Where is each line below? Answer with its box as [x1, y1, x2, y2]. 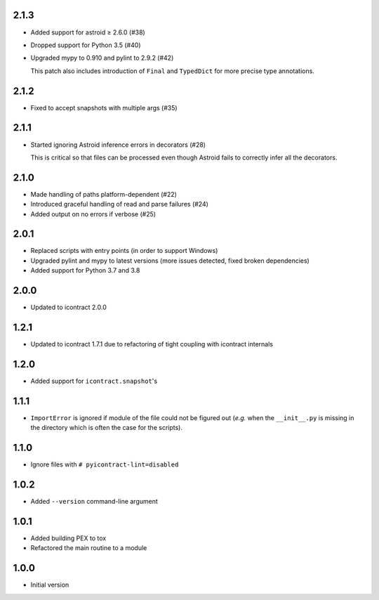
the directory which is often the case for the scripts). [30, 424, 182, 432]
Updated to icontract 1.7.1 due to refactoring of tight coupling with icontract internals [30, 340, 274, 348]
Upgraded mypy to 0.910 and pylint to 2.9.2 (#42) [30, 53, 174, 63]
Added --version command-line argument [30, 497, 158, 506]
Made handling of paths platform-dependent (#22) [30, 190, 177, 198]
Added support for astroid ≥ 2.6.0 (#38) [30, 28, 145, 37]
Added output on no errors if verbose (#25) [30, 209, 157, 218]
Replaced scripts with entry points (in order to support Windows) [30, 247, 218, 255]
